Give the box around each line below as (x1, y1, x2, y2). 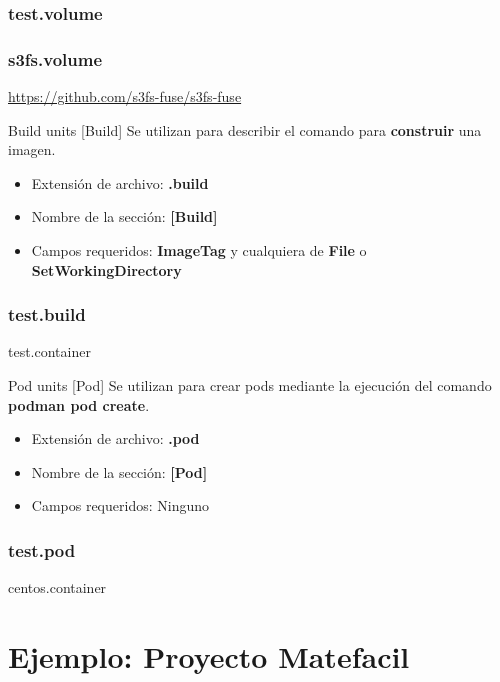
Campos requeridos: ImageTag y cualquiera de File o (31, 240, 367, 261)
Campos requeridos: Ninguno (31, 495, 209, 516)
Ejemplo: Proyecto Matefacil (8, 636, 410, 676)
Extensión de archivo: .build (31, 172, 209, 193)
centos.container (8, 577, 107, 598)
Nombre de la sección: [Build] (31, 206, 218, 227)
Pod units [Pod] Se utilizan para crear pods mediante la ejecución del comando (8, 375, 492, 396)
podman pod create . (8, 394, 150, 415)
